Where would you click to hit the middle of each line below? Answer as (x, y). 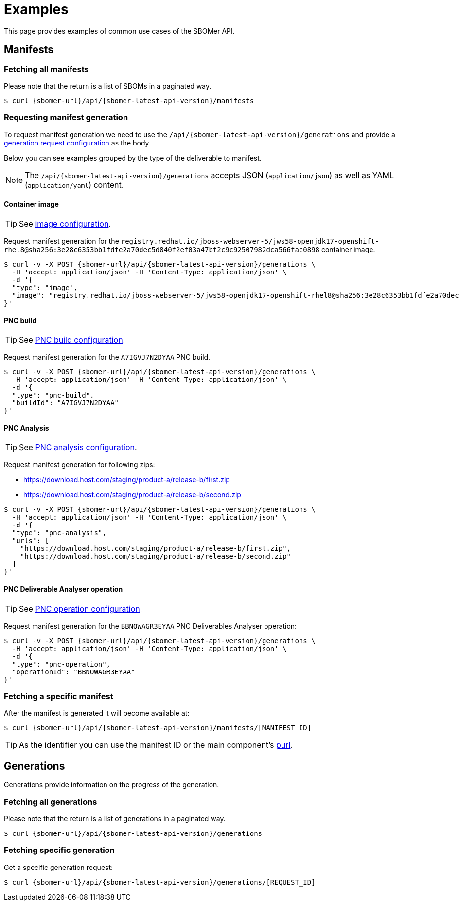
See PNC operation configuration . (81, 608)
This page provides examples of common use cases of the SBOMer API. (119, 31)
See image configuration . (65, 224)
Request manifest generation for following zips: (79, 465)
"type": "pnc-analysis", (59, 533)
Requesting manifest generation (66, 118)
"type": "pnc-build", (53, 395)
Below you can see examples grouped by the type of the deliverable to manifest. (133, 158)
